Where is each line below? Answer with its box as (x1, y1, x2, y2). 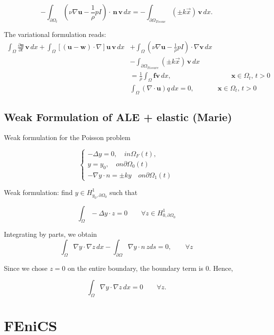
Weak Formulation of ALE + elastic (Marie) (4, 109, 232, 124)
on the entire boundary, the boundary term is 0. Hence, (67, 263, 233, 273)
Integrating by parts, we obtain (4, 229, 97, 239)
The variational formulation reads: (4, 29, 106, 39)
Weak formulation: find (4, 187, 73, 197)
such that (110, 187, 138, 197)
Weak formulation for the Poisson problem (4, 132, 130, 142)
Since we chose (4, 263, 48, 273)
